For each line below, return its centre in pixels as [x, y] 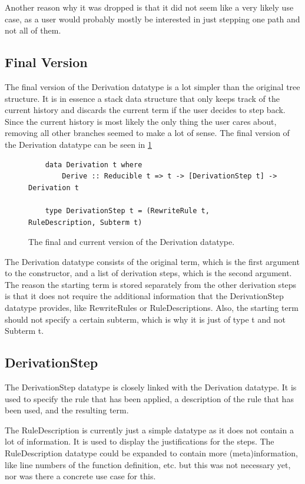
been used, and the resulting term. [67, 410]
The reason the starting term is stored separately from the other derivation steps [151, 284]
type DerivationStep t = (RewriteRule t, [127, 210]
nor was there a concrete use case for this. [80, 476]
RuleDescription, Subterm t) [85, 222]
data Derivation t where [94, 165]
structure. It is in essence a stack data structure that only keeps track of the [142, 98]
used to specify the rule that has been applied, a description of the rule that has [149, 398]
